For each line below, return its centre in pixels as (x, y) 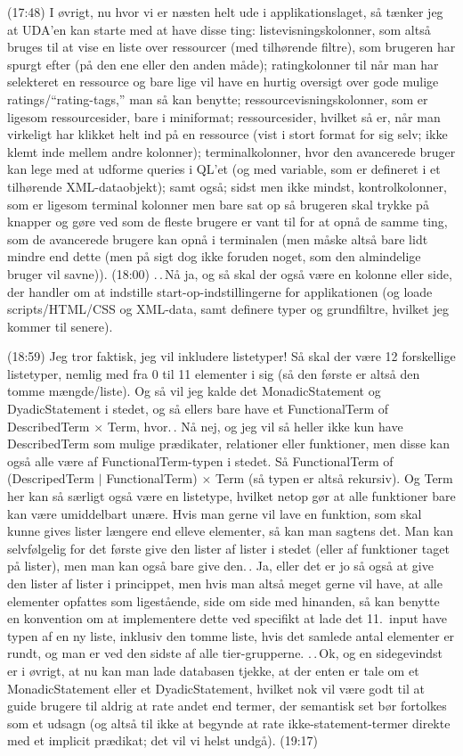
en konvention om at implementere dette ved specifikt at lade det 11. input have (227, 618)
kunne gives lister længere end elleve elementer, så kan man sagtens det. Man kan (230, 531)
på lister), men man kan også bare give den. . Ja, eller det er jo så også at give (220, 566)
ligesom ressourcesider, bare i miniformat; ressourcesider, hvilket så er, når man (224, 116)
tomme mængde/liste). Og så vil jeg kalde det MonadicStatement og (194, 391)
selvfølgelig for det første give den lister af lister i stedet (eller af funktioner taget (228, 548)
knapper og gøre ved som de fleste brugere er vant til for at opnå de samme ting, (227, 222)
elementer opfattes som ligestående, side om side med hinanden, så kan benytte (223, 600)
